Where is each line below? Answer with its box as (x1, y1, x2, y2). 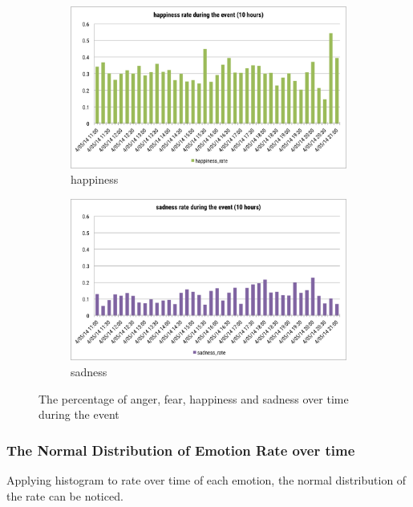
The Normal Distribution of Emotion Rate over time (6, 440, 355, 460)
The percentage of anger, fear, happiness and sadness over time (38, 390, 349, 407)
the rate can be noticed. (6, 487, 123, 504)
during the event (38, 406, 119, 423)
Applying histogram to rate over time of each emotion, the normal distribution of (6, 471, 407, 488)
